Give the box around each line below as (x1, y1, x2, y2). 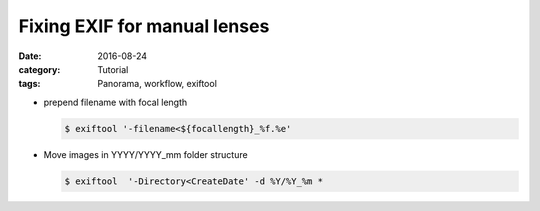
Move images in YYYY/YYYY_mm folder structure (43, 148, 249, 160)
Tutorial (97, 63, 129, 75)
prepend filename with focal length (43, 96, 188, 108)
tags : (18, 78, 41, 90)
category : (18, 63, 61, 75)
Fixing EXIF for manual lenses (18, 15, 270, 37)
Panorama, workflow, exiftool (97, 78, 217, 90)
